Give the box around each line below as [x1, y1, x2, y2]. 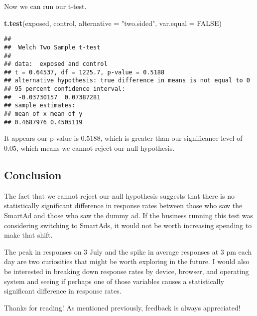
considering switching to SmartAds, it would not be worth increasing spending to [4, 220, 252, 230]
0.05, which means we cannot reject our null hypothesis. [4, 143, 175, 153]
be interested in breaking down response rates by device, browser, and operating [4, 266, 249, 276]
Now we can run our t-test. [4, 1, 87, 11]
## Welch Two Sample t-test [4, 43, 101, 51]
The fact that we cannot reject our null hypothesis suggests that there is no [4, 190, 235, 201]
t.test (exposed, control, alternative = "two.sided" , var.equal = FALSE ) [4, 17, 222, 28]
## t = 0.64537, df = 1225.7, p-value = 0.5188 [4, 68, 165, 76]
